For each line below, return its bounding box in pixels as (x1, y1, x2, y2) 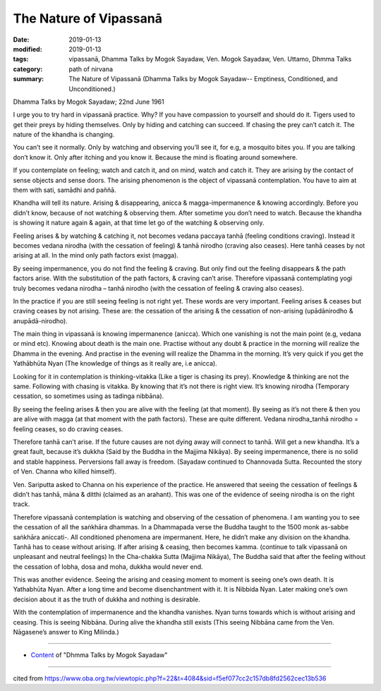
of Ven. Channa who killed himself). (13, 467, 116, 476)
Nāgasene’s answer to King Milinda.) (13, 628, 119, 637)
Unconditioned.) (68, 85, 116, 93)
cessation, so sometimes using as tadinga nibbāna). (13, 392, 164, 400)
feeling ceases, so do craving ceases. (13, 424, 123, 433)
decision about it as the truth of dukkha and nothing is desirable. (13, 595, 200, 603)
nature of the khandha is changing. (13, 131, 115, 139)
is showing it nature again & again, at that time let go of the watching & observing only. (13, 219, 265, 227)
